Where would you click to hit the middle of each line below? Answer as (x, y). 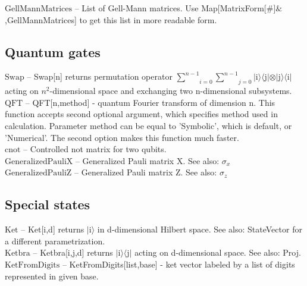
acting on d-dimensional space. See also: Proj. (218, 252)
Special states (48, 204)
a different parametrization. (55, 241)
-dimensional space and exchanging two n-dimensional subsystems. (171, 91)
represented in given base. (52, 276)
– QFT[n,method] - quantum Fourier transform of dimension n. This (150, 102)
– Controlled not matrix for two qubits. (95, 149)
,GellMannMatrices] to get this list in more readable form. (111, 19)
